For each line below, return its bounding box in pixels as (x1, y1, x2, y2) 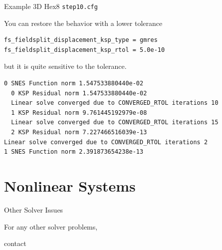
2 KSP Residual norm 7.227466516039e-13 (11, 129, 147, 136)
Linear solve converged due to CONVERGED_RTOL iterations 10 (11, 99, 219, 107)
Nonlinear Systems (4, 175, 136, 196)
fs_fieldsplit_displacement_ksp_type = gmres (4, 36, 158, 44)
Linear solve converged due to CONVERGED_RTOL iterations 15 (11, 119, 219, 126)
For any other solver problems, (4, 221, 98, 232)
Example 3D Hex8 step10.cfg (4, 1, 98, 11)
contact (4, 238, 26, 249)
